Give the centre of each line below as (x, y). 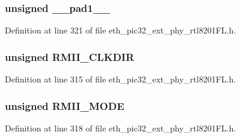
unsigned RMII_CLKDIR (70, 56)
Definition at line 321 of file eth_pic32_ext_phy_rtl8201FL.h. (121, 30)
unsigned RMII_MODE (65, 105)
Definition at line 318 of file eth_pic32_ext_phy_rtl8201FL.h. (121, 128)
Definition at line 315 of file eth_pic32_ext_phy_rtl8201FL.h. (121, 79)
